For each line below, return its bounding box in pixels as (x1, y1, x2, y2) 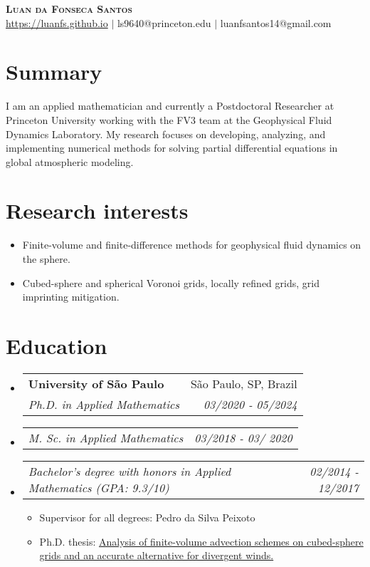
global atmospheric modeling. (6, 154, 134, 169)
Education (6, 331, 107, 360)
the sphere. (22, 251, 70, 266)
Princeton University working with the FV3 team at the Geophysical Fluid (6, 112, 332, 127)
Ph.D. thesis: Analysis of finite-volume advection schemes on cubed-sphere (39, 534, 364, 548)
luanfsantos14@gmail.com (220, 15, 332, 30)
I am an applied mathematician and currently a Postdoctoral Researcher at (6, 98, 334, 113)
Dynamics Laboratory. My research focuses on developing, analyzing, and (6, 126, 326, 141)
